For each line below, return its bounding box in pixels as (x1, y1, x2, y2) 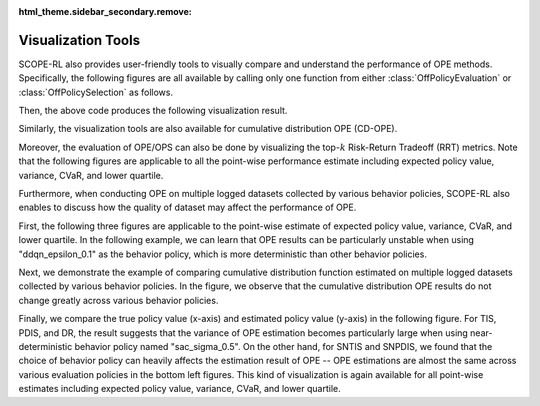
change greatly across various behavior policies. (18, 294, 219, 306)
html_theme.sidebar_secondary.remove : (18, 6, 192, 17)
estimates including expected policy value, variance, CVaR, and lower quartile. (18, 383, 341, 395)
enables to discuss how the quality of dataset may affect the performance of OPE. (18, 201, 357, 214)
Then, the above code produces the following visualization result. (18, 105, 288, 117)
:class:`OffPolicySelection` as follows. (18, 86, 174, 98)
